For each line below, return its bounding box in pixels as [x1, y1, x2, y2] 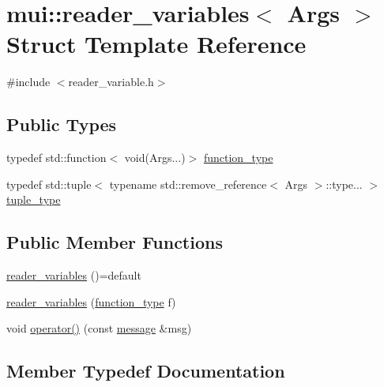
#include [6, 73, 51, 90]
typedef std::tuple [6, 175, 92, 192]
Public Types [6, 112, 117, 137]
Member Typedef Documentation [6, 359, 285, 383]
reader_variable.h [68, 73, 154, 90]
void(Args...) [124, 149, 186, 166]
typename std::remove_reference [109, 175, 267, 192]
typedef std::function [6, 149, 107, 166]
